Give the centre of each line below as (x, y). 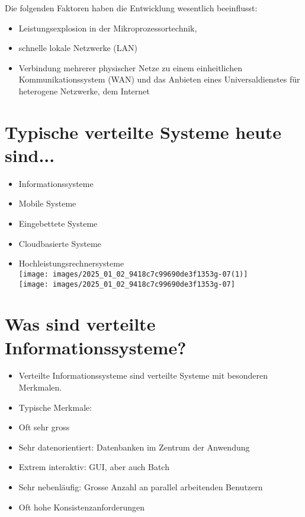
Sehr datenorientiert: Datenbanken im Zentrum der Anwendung (134, 447)
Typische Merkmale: (55, 407)
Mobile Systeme (47, 203)
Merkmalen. (40, 387)
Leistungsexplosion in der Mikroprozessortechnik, (108, 28)
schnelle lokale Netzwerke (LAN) (78, 48)
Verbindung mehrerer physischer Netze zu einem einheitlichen (130, 67)
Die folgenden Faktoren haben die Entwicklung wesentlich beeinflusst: (131, 8)
